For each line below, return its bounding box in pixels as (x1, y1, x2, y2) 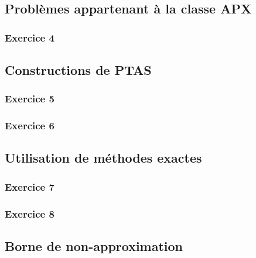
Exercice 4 (5, 30, 54, 44)
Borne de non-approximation (5, 236, 183, 254)
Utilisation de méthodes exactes (5, 149, 202, 167)
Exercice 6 (5, 118, 54, 133)
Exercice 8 (5, 206, 54, 221)
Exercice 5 (5, 91, 54, 106)
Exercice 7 (5, 179, 54, 194)
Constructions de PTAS (5, 61, 152, 79)
